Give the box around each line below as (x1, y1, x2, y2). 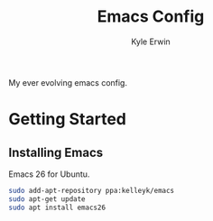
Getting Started (8, 109, 127, 130)
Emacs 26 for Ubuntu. (8, 169, 90, 180)
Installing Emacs (8, 144, 104, 160)
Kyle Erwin (131, 36, 171, 47)
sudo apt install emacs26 (8, 203, 106, 212)
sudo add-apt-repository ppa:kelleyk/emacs (8, 186, 175, 195)
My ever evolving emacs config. (8, 77, 128, 87)
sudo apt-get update (8, 194, 87, 204)
